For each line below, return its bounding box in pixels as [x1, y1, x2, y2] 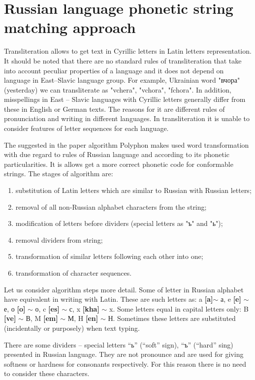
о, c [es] [35, 303, 60, 314]
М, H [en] [67, 313, 98, 323]
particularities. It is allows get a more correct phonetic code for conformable [4, 158, 233, 169]
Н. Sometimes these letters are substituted [108, 313, 236, 323]
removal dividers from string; [15, 234, 103, 245]
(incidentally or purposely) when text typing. [4, 322, 140, 333]
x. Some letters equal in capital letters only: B [109, 303, 249, 314]
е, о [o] [4, 303, 26, 314]
